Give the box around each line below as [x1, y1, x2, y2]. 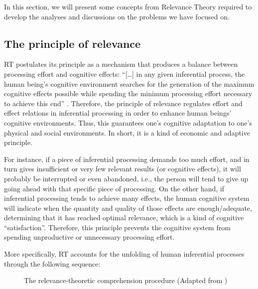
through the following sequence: [4, 258, 101, 269]
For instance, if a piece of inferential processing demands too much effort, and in [4, 153, 250, 164]
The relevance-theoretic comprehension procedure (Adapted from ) [24, 275, 228, 286]
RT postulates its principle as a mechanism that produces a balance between [4, 59, 238, 69]
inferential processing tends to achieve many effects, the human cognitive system [4, 193, 250, 203]
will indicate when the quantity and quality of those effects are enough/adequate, [4, 202, 252, 213]
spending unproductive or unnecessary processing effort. [4, 232, 175, 242]
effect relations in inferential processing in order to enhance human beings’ [4, 108, 232, 118]
